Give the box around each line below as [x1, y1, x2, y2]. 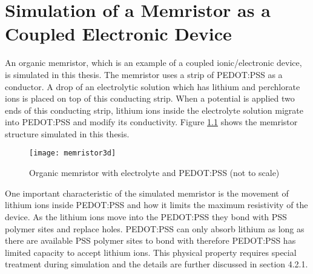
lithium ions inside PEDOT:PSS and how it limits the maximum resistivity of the [5, 198, 308, 211]
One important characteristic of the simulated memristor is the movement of [5, 186, 289, 199]
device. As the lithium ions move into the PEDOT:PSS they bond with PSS [5, 210, 287, 223]
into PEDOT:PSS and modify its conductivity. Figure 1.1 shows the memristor [5, 116, 298, 128]
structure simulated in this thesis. [5, 127, 130, 140]
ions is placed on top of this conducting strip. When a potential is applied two [5, 92, 295, 105]
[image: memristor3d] [29, 149, 116, 158]
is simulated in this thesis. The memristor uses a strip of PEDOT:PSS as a [5, 68, 283, 80]
